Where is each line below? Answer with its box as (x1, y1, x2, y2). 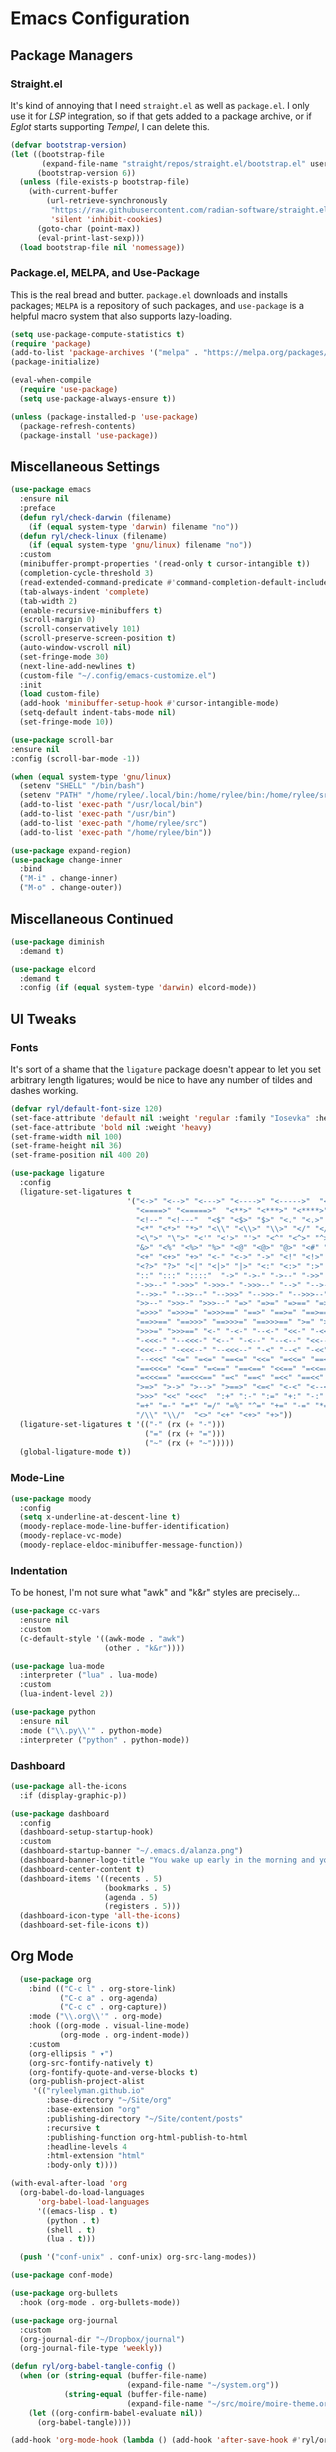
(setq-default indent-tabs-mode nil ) (19, 708, 177, 718)
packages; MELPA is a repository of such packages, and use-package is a (10, 299, 305, 311)
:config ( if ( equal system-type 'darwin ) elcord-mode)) (19, 983, 257, 993)
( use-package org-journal (10, 2315, 118, 2326)
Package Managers (10, 47, 134, 64)
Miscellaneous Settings (10, 458, 160, 475)
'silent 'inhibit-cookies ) (50, 214, 163, 224)
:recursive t (46, 2123, 101, 2133)
